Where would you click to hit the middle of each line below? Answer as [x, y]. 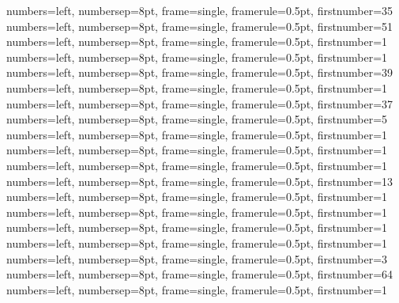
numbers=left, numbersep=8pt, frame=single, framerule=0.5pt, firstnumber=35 [200, 10]
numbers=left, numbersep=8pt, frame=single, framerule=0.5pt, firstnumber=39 [200, 72]
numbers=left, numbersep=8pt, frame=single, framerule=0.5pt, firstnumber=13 [200, 181]
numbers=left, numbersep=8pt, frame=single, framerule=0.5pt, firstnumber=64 [200, 274]
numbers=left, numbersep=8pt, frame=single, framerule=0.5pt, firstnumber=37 [200, 103]
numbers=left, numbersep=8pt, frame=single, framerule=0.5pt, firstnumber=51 [200, 26]
